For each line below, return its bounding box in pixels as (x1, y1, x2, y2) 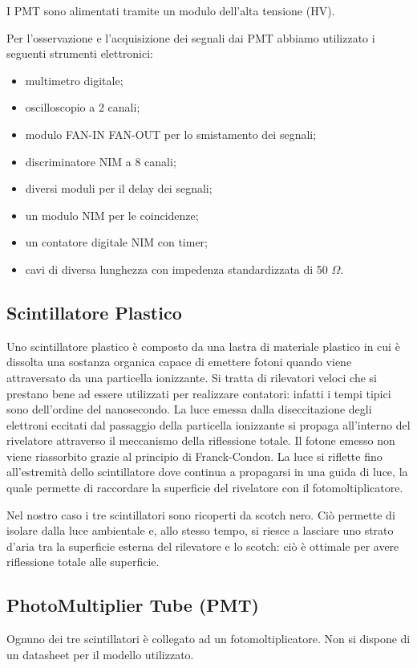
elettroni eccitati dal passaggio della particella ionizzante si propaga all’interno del (6, 416, 411, 433)
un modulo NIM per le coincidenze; (25, 206, 199, 223)
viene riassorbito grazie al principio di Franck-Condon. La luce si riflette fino (6, 447, 383, 464)
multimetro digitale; (25, 71, 123, 88)
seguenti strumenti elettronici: (6, 45, 154, 62)
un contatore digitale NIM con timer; (25, 234, 208, 250)
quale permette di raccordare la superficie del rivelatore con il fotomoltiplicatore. (6, 479, 403, 496)
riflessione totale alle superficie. (6, 553, 160, 570)
